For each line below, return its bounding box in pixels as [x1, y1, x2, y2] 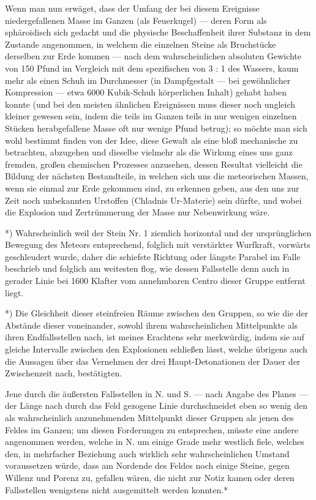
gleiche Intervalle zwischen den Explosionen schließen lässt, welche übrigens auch [5, 343, 307, 356]
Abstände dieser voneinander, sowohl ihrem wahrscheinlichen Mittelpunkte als [5, 318, 298, 331]
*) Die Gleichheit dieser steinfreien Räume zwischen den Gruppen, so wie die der [5, 307, 309, 319]
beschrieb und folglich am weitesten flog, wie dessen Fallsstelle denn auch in [5, 262, 290, 275]
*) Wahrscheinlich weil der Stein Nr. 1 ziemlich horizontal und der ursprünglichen [5, 226, 312, 239]
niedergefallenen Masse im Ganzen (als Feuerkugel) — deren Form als [5, 13, 267, 26]
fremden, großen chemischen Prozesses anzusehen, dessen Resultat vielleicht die [5, 157, 303, 170]
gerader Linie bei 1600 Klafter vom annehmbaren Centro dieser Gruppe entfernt [5, 274, 306, 287]
